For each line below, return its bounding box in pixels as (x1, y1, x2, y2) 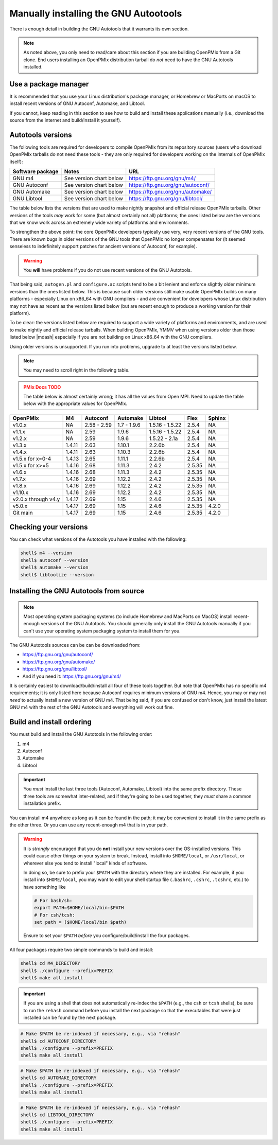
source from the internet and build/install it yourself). (9, 117, 121, 124)
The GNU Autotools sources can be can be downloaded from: (9, 642, 141, 648)
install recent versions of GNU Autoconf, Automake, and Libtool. (9, 100, 145, 107)
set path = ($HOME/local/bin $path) (34, 919, 127, 925)
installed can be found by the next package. (23, 1014, 117, 1021)
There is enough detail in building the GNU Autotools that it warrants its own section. (9, 26, 189, 32)
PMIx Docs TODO (23, 384, 61, 390)
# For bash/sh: (34, 897, 73, 903)
